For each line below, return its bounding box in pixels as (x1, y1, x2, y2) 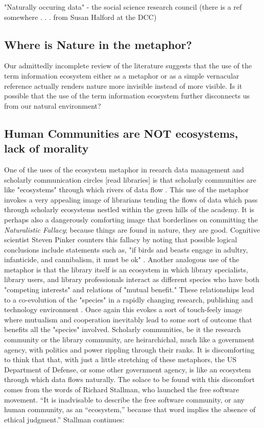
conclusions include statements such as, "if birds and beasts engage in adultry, (4, 244, 248, 255)
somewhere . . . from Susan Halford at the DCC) (4, 11, 157, 22)
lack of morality (4, 140, 89, 156)
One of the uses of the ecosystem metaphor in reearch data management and (4, 164, 244, 174)
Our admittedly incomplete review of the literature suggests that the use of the (4, 60, 252, 71)
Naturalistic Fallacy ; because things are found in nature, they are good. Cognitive (4, 224, 260, 235)
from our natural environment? (4, 100, 101, 111)
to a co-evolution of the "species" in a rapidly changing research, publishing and (4, 294, 253, 305)
